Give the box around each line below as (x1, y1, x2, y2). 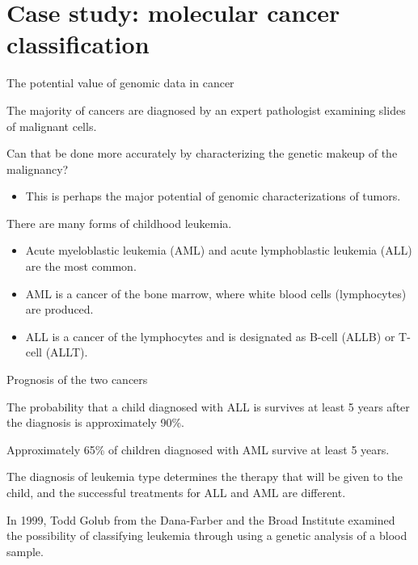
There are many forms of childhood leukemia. (6, 214, 232, 231)
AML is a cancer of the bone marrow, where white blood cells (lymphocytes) (25, 285, 407, 301)
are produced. (25, 301, 94, 318)
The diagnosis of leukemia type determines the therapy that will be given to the (6, 468, 403, 485)
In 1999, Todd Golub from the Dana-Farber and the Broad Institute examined (6, 511, 395, 528)
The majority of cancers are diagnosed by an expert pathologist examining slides (6, 101, 406, 118)
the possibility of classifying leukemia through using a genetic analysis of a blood (6, 527, 407, 544)
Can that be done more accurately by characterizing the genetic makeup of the (6, 145, 398, 162)
